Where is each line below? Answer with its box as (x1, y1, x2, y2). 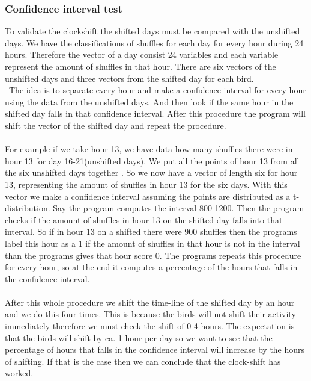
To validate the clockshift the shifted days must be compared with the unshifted (5, 25, 300, 37)
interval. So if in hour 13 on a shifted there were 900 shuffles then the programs (5, 225, 297, 238)
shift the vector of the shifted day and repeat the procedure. (5, 119, 226, 131)
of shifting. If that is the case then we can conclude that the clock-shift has (5, 355, 281, 367)
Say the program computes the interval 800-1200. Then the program (53, 202, 304, 214)
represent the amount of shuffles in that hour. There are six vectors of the (5, 60, 276, 72)
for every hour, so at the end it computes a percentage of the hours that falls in (5, 261, 298, 273)
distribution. (5, 202, 50, 214)
